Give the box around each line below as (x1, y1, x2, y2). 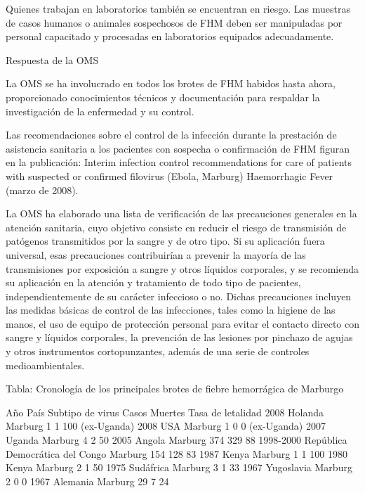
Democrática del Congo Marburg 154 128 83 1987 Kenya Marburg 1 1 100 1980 (6, 446, 347, 461)
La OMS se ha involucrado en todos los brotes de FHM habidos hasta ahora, (6, 76, 336, 91)
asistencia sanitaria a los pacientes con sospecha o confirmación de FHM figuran (6, 141, 350, 155)
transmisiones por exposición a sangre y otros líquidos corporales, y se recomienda (6, 261, 359, 276)
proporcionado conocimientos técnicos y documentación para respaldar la (6, 89, 320, 104)
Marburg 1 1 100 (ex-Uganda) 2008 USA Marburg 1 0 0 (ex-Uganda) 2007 (6, 418, 326, 433)
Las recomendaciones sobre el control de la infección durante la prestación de (6, 127, 337, 142)
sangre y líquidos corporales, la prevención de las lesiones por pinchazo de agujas (6, 330, 353, 345)
